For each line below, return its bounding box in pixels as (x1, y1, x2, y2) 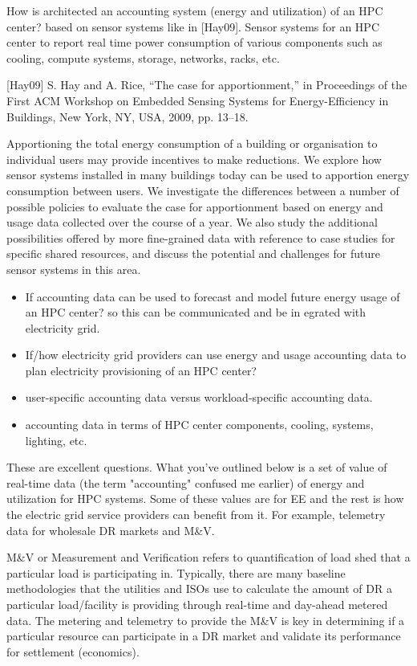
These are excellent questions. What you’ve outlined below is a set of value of (6, 459, 387, 476)
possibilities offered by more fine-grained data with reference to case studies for (6, 229, 395, 246)
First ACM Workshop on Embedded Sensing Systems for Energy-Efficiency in (6, 92, 389, 108)
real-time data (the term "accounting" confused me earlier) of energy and (6, 474, 365, 491)
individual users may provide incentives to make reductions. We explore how (6, 150, 382, 167)
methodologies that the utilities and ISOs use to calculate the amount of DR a (6, 580, 392, 597)
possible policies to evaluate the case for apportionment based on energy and (6, 198, 383, 215)
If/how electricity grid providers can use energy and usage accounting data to (25, 346, 407, 363)
